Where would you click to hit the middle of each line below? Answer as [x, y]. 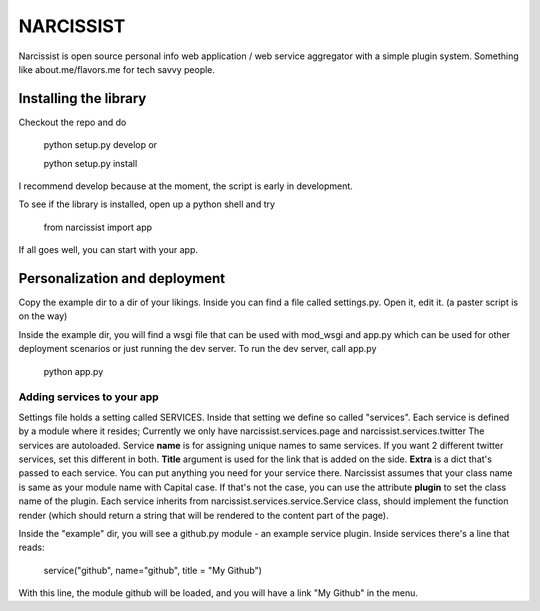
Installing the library [82, 98]
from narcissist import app [98, 227]
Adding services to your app [88, 397]
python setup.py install [90, 163]
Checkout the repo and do [72, 122]
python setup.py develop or [100, 145]
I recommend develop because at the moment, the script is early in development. [186, 186]
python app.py [73, 371]
